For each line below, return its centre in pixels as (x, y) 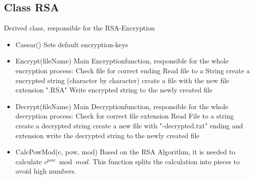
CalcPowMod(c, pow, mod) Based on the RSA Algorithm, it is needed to (125, 152)
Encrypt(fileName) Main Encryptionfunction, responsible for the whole (122, 61)
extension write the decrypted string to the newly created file (107, 135)
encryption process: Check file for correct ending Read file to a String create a (133, 70)
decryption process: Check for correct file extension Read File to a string (125, 116)
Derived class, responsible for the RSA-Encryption (79, 28)
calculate (29, 161)
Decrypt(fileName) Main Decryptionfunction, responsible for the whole (122, 106)
